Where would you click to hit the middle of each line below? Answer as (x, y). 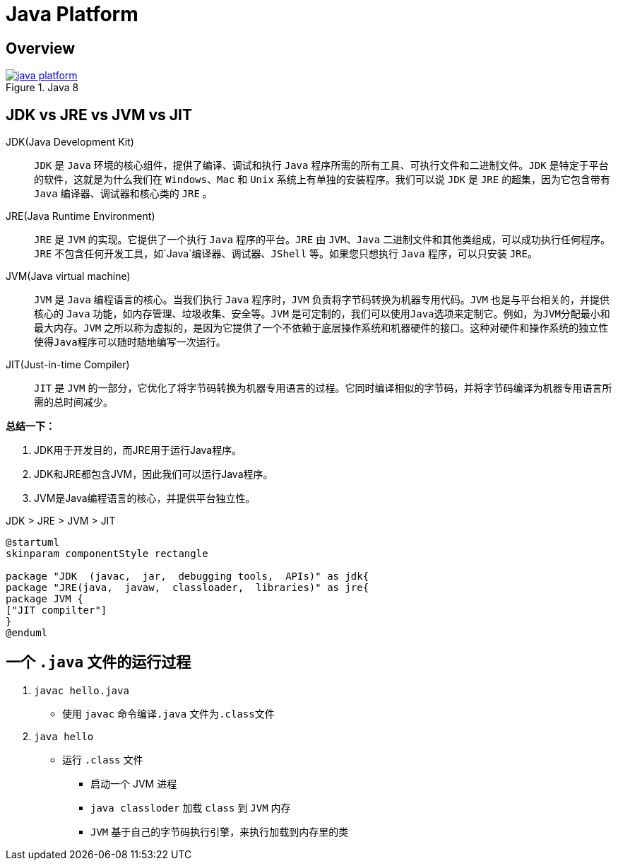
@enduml (27, 633)
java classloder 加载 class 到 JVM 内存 (191, 807)
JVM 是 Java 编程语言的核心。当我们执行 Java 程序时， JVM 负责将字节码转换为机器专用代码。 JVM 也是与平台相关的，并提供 (322, 300)
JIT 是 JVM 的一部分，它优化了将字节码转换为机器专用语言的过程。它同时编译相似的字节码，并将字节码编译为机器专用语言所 (323, 388)
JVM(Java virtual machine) (68, 276)
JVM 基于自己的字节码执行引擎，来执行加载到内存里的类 (220, 831)
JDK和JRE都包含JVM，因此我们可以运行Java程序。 (154, 474)
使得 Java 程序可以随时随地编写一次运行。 (130, 342)
